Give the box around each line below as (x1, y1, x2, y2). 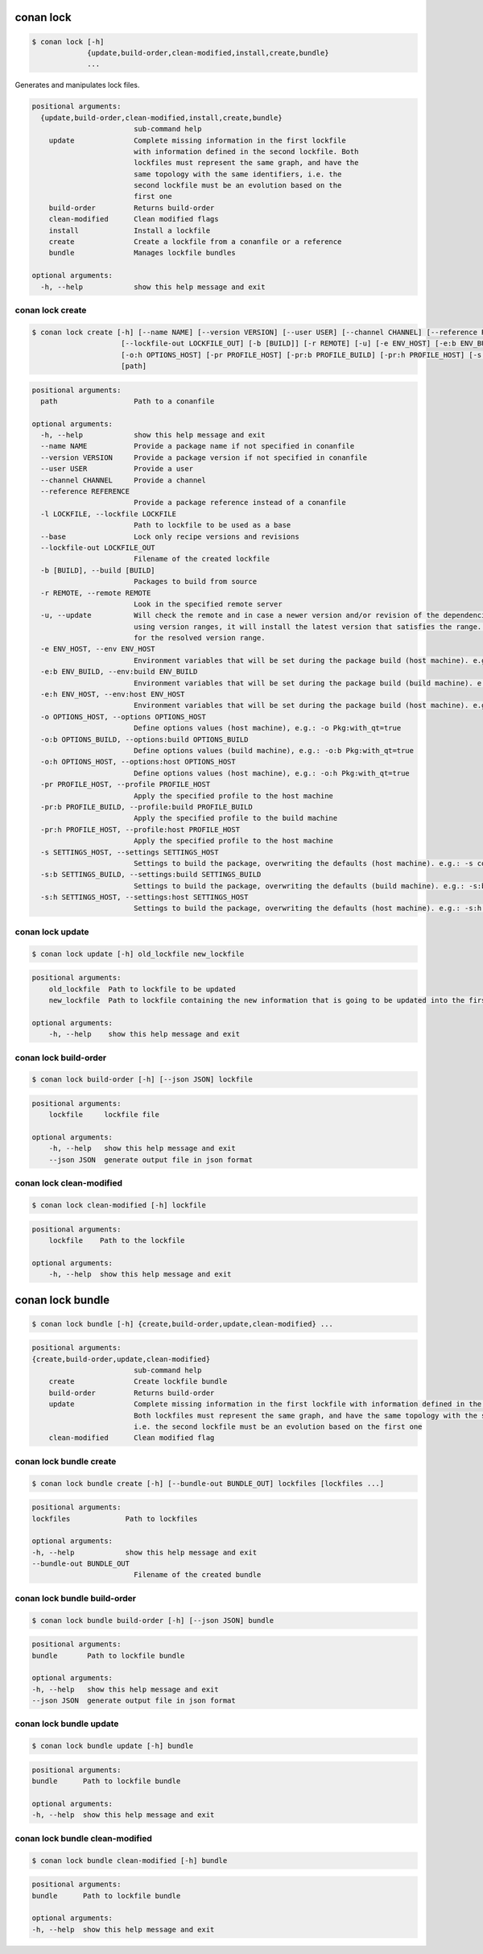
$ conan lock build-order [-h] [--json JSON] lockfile (31, 1075, 253, 1084)
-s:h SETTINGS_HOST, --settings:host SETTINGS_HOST (40, 892, 249, 902)
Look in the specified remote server (133, 599, 283, 608)
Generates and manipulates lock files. (14, 81, 140, 90)
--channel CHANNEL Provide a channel (40, 475, 207, 485)
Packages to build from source (133, 577, 258, 586)
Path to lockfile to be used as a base (133, 520, 291, 530)
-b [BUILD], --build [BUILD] (40, 565, 156, 575)
